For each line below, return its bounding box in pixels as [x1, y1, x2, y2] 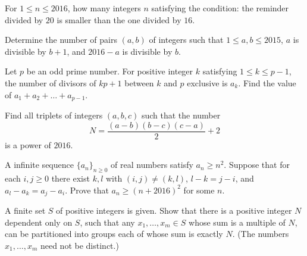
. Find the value [238, 76, 296, 89]
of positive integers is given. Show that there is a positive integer [56, 204, 292, 217]
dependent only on [5, 216, 73, 228]
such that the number [141, 109, 221, 121]
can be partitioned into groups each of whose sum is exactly [5, 227, 223, 240]
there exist [51, 172, 90, 185]
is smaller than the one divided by [57, 13, 181, 26]
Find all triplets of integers [5, 109, 103, 121]
